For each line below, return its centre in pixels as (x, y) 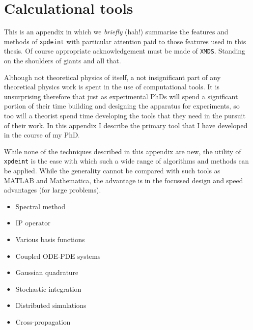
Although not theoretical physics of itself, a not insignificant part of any (112, 77)
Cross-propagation (43, 321)
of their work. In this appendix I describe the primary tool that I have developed (126, 125)
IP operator (33, 223)
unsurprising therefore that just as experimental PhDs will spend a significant (121, 96)
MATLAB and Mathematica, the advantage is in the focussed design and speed (124, 180)
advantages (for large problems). (53, 190)
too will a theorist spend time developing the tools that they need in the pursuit (125, 115)
